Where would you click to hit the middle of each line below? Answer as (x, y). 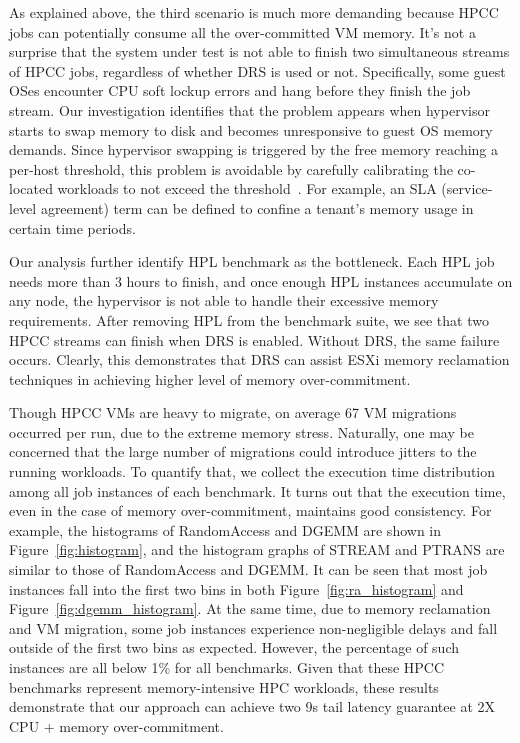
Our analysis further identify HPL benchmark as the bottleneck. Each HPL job (252, 261)
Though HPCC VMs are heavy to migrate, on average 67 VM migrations (233, 412)
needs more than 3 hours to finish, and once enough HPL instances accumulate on (261, 280)
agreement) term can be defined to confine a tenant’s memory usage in (257, 207)
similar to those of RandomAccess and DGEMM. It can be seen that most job (248, 569)
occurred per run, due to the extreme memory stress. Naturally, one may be (241, 431)
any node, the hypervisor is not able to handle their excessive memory (224, 300)
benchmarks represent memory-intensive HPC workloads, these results (224, 686)
